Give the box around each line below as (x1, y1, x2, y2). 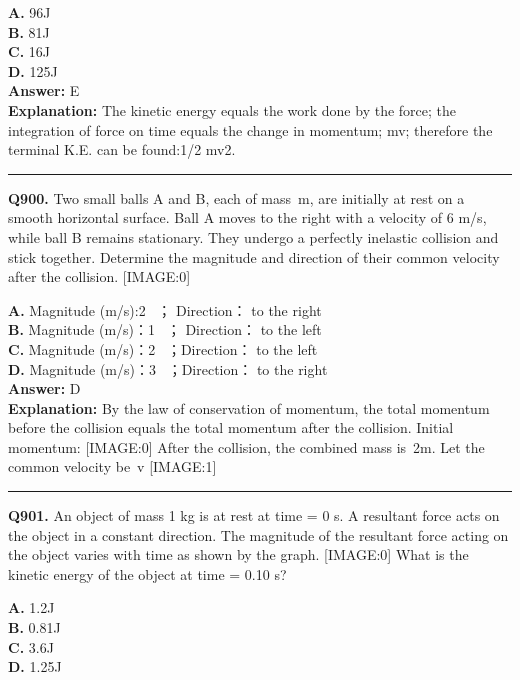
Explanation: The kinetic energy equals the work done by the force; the (8, 99, 457, 120)
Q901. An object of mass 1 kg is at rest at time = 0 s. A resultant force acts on (8, 505, 500, 526)
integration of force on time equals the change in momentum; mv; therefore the (8, 119, 493, 140)
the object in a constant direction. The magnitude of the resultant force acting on (8, 524, 509, 545)
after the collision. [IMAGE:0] (8, 266, 191, 287)
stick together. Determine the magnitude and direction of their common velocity (8, 246, 500, 267)
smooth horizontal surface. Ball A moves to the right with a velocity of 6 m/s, (8, 207, 487, 228)
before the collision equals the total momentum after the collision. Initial (8, 417, 454, 438)
